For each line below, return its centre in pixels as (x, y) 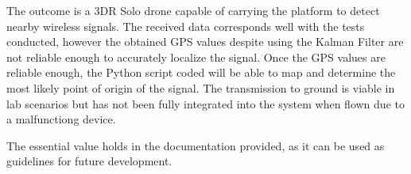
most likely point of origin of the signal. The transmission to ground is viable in (201, 87)
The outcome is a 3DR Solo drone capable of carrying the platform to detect (193, 10)
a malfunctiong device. (61, 119)
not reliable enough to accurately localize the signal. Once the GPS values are (196, 57)
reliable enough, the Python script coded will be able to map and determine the (201, 72)
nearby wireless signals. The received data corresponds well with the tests (186, 26)
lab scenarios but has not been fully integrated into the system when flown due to (205, 103)
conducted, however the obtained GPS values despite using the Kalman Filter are (205, 42)
